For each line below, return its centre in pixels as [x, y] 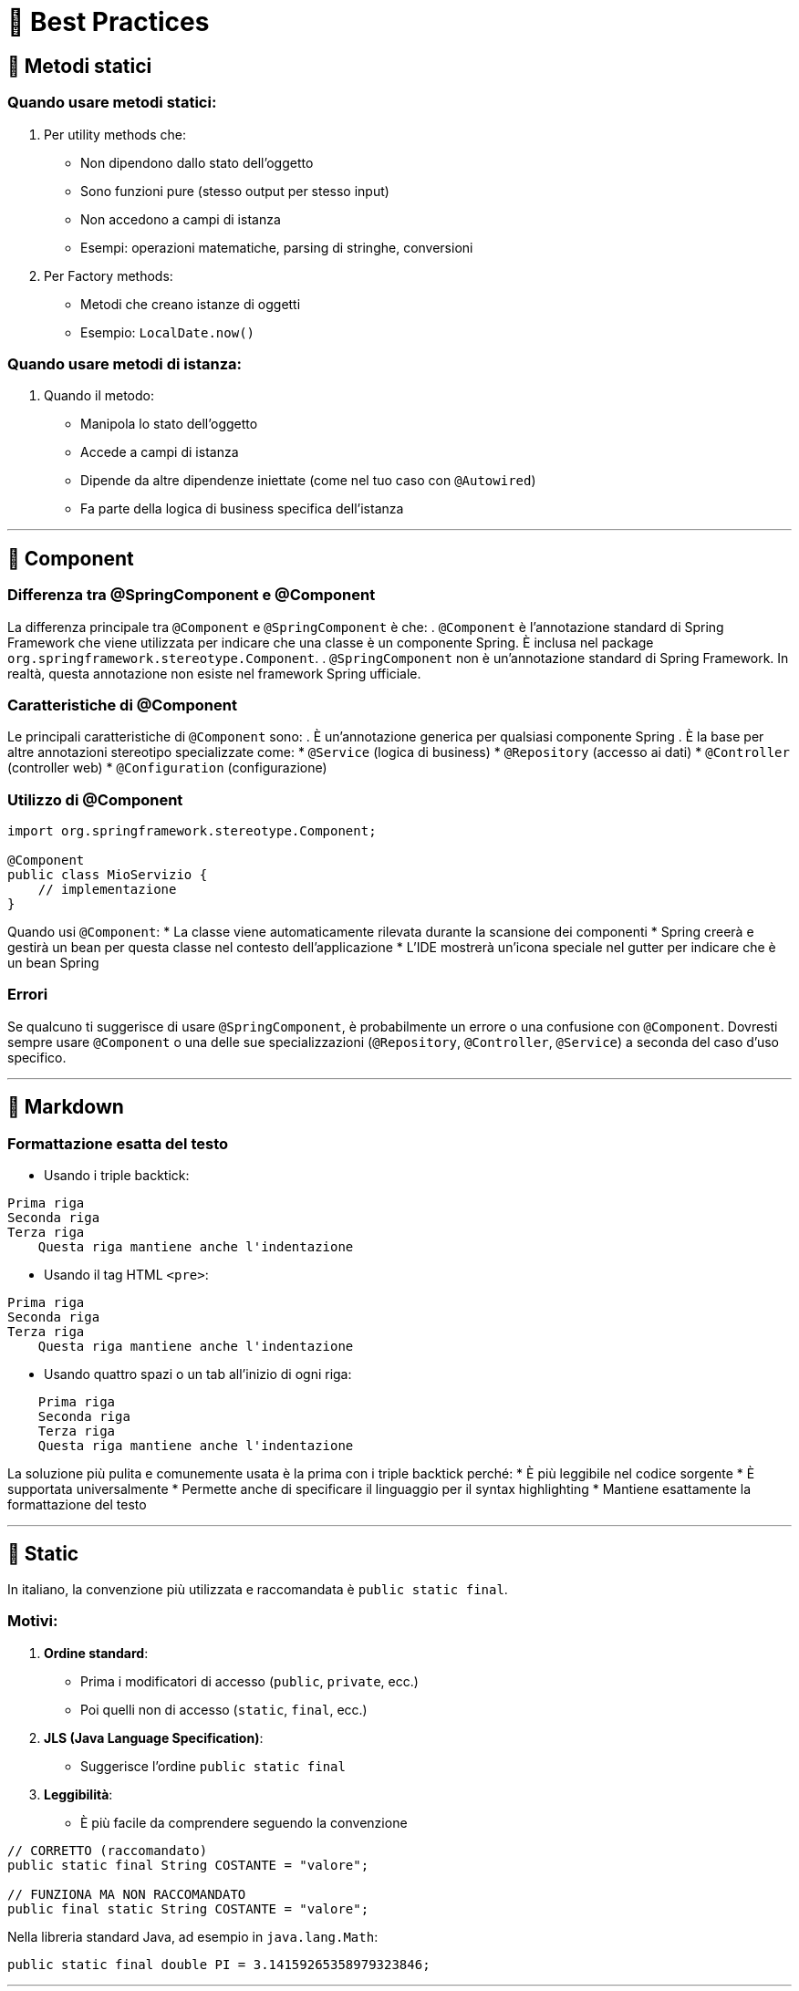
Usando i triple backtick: [117, 1175]
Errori [28, 995]
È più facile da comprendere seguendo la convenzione [244, 1822]
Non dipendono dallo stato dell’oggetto [197, 162]
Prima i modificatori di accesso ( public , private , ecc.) [249, 1681]
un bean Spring [53, 963]
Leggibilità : [78, 1794]
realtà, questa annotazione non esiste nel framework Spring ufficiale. [214, 673]
